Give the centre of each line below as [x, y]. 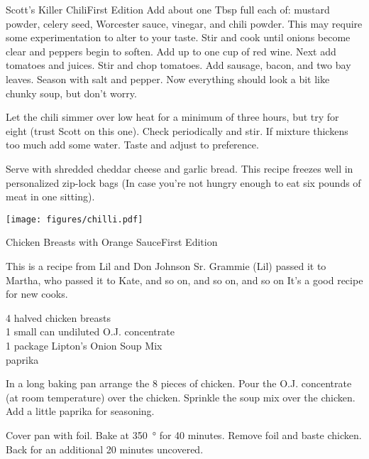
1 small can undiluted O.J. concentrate [90, 331]
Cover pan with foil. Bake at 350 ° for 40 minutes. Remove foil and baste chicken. [184, 434]
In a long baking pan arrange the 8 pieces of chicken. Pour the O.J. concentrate [179, 383]
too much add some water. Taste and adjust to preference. [132, 145]
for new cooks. [37, 294]
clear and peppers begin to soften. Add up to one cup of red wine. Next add [171, 51]
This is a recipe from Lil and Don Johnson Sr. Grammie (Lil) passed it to [166, 265]
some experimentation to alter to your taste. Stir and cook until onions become [178, 37]
